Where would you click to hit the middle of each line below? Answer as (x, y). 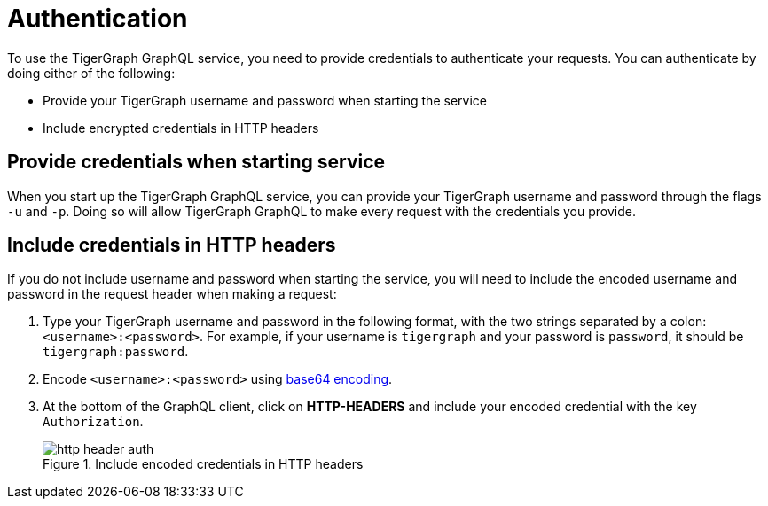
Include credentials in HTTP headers (172, 245)
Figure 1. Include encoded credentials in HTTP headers (203, 464)
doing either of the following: (91, 73)
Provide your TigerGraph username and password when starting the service (265, 100)
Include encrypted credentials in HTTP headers (181, 128)
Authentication (98, 19)
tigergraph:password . (116, 352)
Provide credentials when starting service (196, 162)
